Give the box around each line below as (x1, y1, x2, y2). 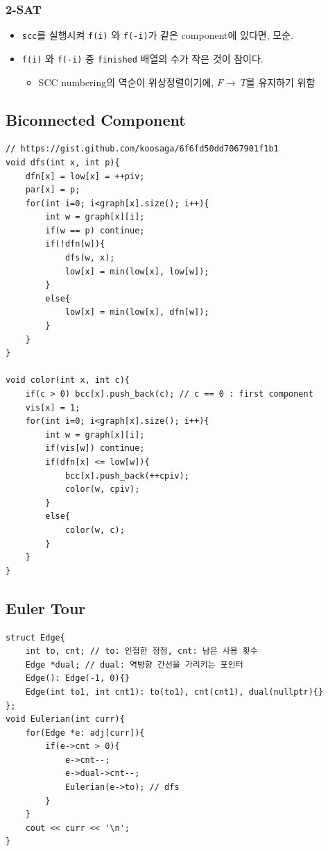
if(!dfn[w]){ (45, 239, 105, 249)
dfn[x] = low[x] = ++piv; (25, 171, 145, 181)
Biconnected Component (6, 108, 186, 130)
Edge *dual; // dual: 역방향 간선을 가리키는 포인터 (25, 659, 243, 670)
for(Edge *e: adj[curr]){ (25, 727, 145, 738)
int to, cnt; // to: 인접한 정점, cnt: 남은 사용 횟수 (25, 646, 258, 656)
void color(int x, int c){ (6, 375, 130, 386)
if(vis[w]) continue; (45, 443, 145, 454)
